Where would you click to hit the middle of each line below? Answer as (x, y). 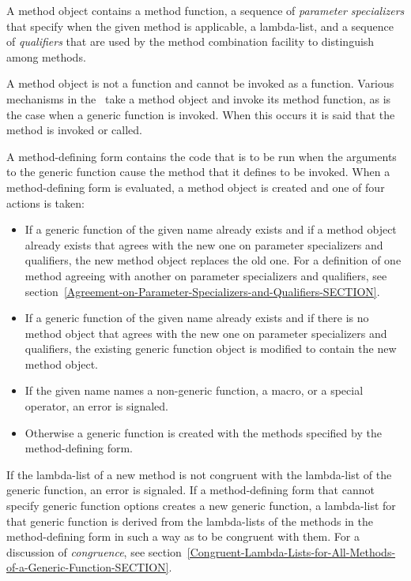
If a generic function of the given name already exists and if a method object (211, 229)
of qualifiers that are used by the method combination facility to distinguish (190, 41)
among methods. (46, 56)
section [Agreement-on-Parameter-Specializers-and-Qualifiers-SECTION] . (202, 291)
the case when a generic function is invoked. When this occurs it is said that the (201, 114)
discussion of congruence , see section (94, 551)
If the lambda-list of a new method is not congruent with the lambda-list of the (199, 474)
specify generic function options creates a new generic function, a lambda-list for (201, 506)
